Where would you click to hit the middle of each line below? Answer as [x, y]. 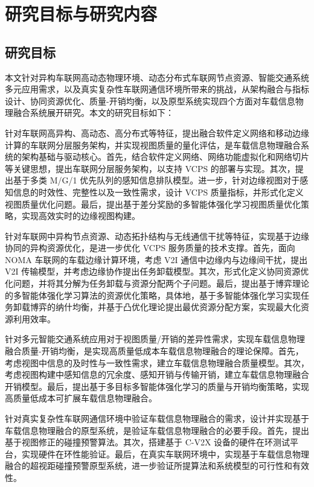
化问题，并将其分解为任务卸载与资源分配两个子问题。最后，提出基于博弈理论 [157, 283]
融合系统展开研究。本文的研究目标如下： [93, 113]
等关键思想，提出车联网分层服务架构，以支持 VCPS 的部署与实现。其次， [150, 168]
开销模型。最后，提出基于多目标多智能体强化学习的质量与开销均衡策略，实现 [157, 386]
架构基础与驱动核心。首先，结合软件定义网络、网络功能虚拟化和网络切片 [165, 157]
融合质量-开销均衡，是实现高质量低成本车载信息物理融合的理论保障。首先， [154, 351]
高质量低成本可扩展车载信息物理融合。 [81, 398]
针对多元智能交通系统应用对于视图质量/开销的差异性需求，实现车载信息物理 [155, 339]
